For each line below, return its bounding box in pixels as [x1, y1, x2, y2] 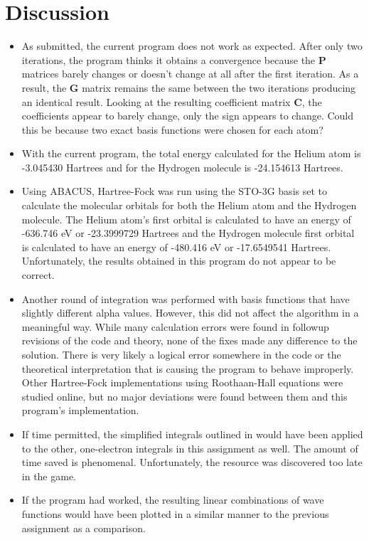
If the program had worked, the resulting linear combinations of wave [21, 492, 324, 507]
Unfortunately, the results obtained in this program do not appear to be [21, 253, 336, 268]
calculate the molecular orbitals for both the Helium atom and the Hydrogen [21, 198, 357, 213]
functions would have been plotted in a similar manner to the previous [21, 506, 329, 521]
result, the [21, 80, 67, 95]
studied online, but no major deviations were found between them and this [21, 388, 348, 403]
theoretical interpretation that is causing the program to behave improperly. [21, 361, 354, 376]
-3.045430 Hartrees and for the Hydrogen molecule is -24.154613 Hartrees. [21, 159, 343, 174]
